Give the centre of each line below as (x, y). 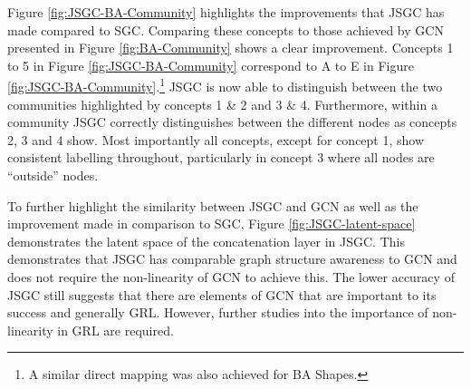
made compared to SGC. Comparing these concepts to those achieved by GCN (226, 29)
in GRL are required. (115, 330)
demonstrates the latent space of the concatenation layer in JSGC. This (206, 241)
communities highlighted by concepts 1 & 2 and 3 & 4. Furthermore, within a (222, 104)
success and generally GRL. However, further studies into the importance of (218, 312)
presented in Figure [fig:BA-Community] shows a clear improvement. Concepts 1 (231, 48)
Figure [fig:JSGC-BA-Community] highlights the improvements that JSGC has (226, 12)
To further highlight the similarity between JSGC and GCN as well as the (213, 205)
